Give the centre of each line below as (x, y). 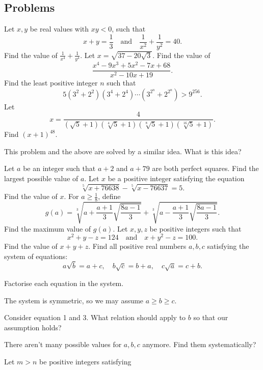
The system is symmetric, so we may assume (74, 300)
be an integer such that (59, 168)
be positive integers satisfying (85, 361)
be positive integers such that (195, 228)
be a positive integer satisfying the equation (176, 178)
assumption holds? (33, 327)
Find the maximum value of (48, 228)
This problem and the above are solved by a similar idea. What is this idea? (123, 151)
